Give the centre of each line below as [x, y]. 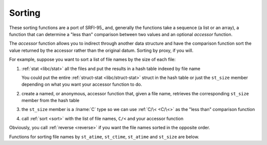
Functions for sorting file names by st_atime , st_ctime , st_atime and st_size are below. [104, 137]
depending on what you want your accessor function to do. [82, 84]
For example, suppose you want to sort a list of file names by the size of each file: [92, 60]
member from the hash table [50, 101]
